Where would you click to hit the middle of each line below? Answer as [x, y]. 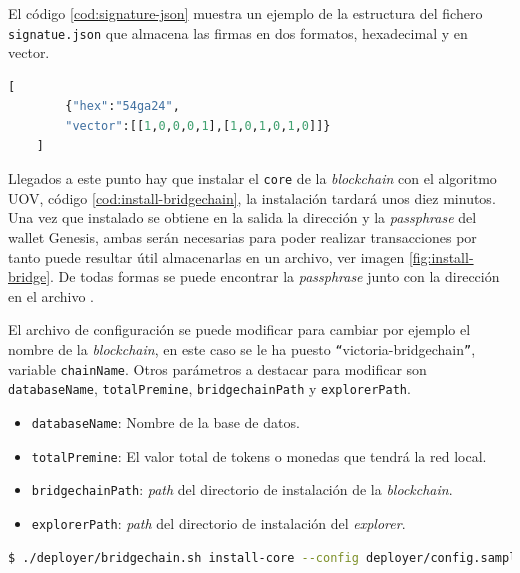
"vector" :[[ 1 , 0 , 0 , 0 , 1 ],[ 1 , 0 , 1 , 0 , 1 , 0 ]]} [198, 126]
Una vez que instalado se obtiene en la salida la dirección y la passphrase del [242, 217]
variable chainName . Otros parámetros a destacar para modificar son [217, 368]
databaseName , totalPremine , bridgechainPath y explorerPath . [209, 388]
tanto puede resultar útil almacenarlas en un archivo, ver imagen [206, 256]
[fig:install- [441, 256]
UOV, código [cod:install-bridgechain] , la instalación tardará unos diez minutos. [252, 197]
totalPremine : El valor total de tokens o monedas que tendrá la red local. [259, 455]
